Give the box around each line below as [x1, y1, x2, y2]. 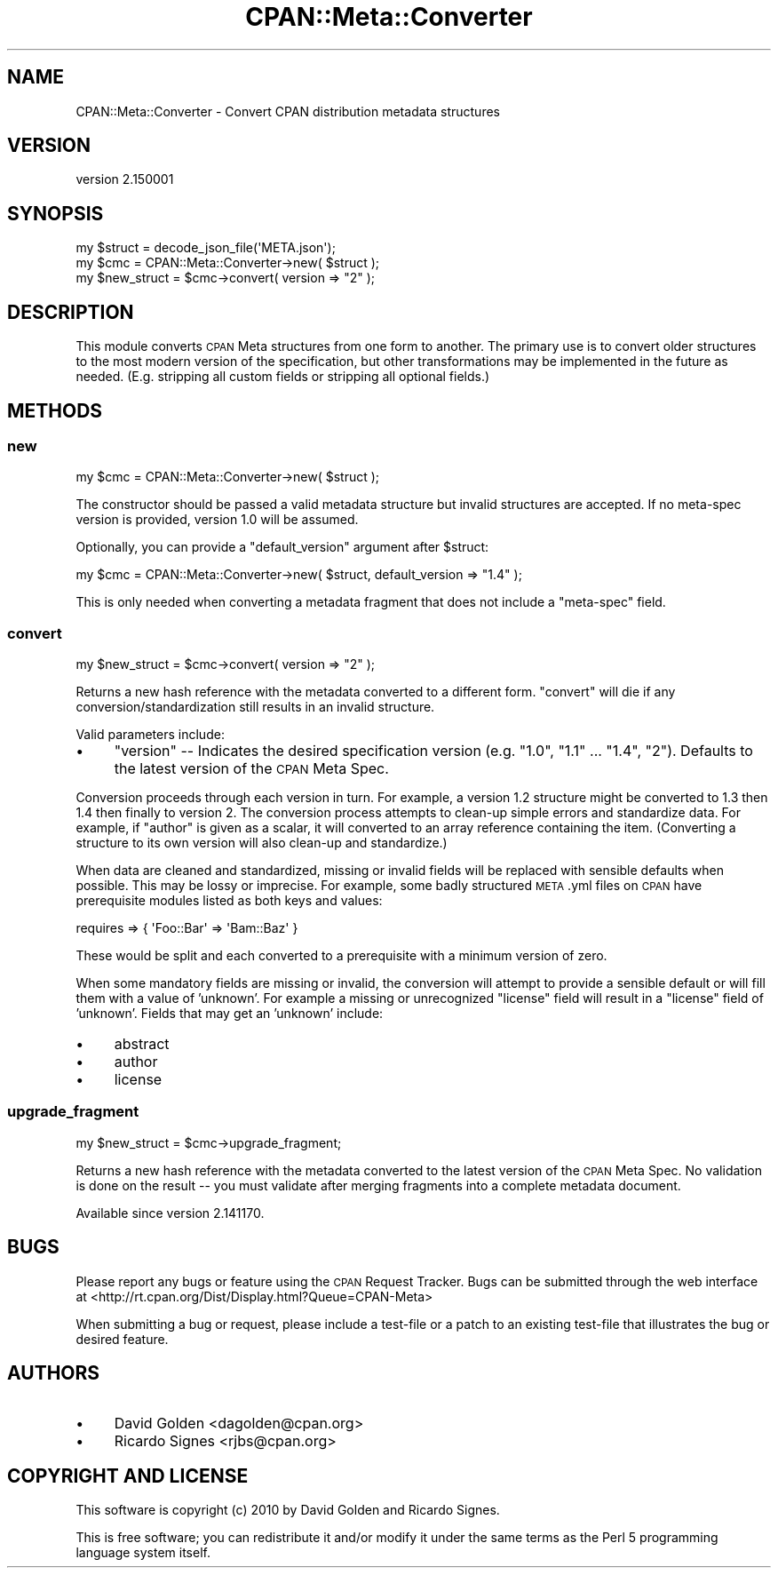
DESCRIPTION [7, 300, 134, 323]
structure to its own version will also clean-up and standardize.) [75, 835, 448, 851]
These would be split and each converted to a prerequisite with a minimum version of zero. [75, 948, 607, 964]
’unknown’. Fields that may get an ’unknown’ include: [75, 1006, 384, 1022]
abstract [114, 1035, 170, 1054]
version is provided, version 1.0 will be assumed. [75, 512, 359, 528]
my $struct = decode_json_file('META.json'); [75, 240, 336, 256]
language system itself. [75, 1545, 210, 1561]
